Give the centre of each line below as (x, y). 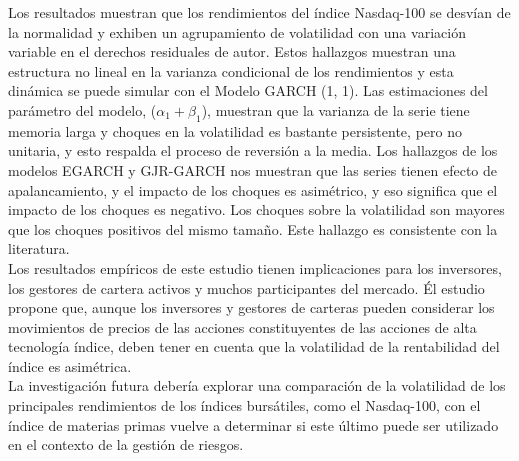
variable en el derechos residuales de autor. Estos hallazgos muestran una (232, 51)
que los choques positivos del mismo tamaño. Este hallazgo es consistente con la (253, 228)
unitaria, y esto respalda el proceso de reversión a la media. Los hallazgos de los (253, 150)
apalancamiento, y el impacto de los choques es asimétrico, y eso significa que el (253, 189)
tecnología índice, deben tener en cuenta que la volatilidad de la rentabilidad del (254, 346)
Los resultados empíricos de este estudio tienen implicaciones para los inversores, (255, 267)
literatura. (39, 248)
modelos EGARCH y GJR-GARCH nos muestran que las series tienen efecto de (253, 169)
